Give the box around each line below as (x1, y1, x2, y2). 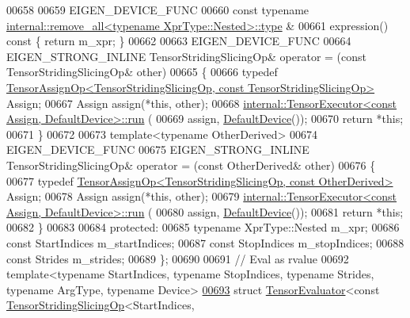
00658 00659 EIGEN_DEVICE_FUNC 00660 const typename (6, 2, 309, 17)
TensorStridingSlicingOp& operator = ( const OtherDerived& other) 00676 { (6, 156, 376, 173)
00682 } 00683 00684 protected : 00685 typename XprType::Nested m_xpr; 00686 (6, 219, 400, 236)
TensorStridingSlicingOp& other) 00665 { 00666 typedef (6, 63, 278, 80)
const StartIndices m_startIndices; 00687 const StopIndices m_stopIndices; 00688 (6, 234, 404, 251)
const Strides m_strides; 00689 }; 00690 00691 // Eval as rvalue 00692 (6, 250, 349, 266)
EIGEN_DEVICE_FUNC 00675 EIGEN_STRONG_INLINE (6, 141, 309, 158)
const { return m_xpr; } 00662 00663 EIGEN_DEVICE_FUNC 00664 (6, 33, 351, 49)
